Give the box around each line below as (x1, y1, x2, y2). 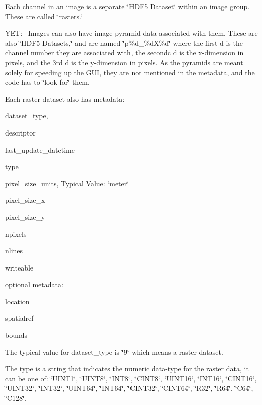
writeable (5, 262, 34, 273)
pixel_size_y (5, 211, 45, 222)
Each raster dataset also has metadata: (5, 93, 125, 104)
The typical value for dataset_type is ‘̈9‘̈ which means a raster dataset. (5, 346, 223, 357)
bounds (5, 330, 28, 340)
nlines (5, 245, 23, 256)
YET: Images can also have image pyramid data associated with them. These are (5, 28, 258, 38)
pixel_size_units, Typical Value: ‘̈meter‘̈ (5, 178, 129, 188)
